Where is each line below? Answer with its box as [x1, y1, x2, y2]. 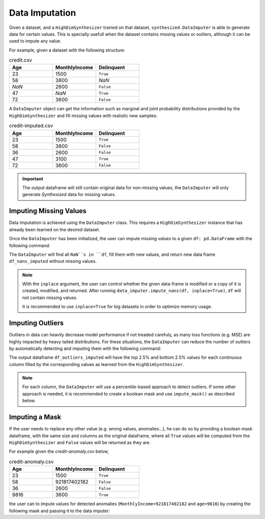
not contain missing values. [22, 295, 78, 300]
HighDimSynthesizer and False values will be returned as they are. [9, 439, 151, 445]
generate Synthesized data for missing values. [22, 192, 116, 198]
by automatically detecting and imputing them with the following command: [9, 346, 161, 351]
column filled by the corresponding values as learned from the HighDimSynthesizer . [9, 361, 184, 367]
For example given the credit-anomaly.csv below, [9, 448, 109, 454]
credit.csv [9, 57, 32, 64]
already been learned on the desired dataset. [9, 226, 100, 232]
